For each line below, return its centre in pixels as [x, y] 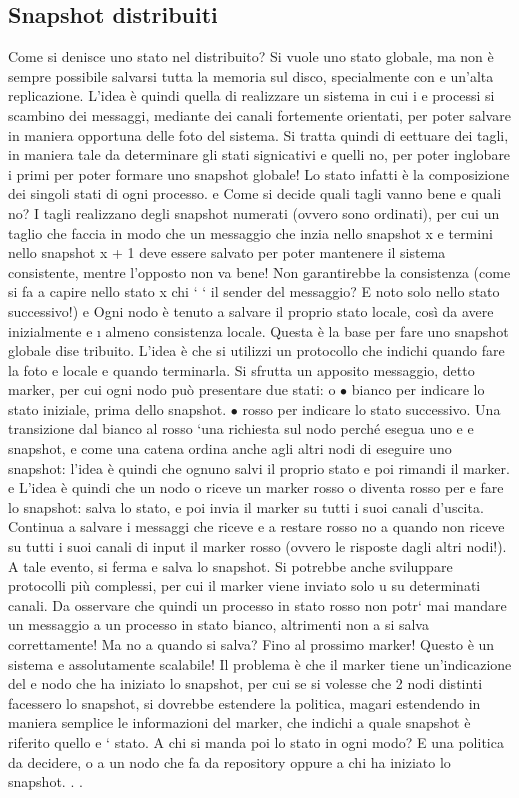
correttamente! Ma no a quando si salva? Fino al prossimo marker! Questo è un [251, 644]
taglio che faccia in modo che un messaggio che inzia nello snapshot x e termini [250, 232]
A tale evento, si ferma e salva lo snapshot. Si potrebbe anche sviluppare [230, 565]
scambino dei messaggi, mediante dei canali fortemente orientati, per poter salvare [259, 114]
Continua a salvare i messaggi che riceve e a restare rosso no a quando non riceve [256, 526]
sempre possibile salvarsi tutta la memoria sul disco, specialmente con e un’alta [251, 75]
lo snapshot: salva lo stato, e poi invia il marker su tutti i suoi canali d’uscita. [246, 506]
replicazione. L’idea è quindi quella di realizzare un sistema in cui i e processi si [251, 95]
